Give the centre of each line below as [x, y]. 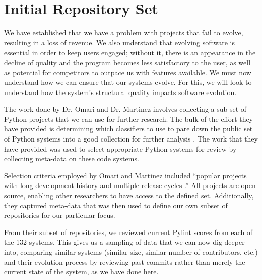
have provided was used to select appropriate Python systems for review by [120, 148]
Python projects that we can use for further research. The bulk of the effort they [129, 119]
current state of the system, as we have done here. [81, 272]
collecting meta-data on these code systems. [72, 158]
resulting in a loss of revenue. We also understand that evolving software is [120, 42]
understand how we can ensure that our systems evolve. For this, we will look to [128, 82]
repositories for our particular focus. [60, 215]
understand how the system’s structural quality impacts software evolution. [120, 92]
